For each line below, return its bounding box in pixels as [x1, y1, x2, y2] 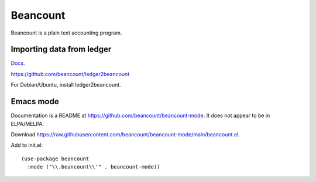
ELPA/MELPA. [11, 120, 44, 127]
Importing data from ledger [11, 44, 112, 54]
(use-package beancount [21, 155, 90, 162]
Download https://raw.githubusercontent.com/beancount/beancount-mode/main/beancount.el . [11, 131, 240, 138]
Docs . [11, 60, 25, 67]
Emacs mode [11, 97, 59, 107]
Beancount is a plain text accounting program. [11, 29, 122, 36]
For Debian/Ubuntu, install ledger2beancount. [11, 81, 121, 88]
